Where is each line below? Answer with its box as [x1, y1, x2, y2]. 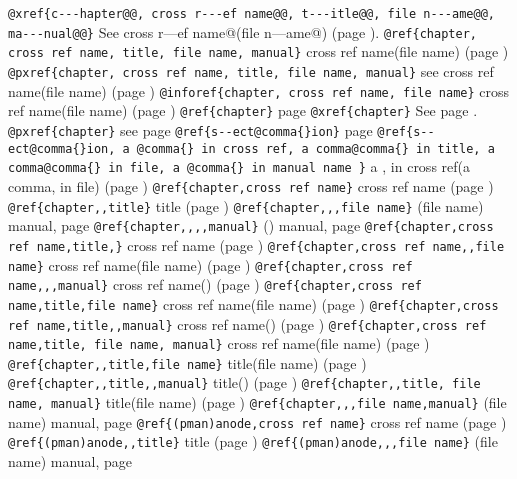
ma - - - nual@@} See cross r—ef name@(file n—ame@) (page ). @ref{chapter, [8, 21, 477, 42]
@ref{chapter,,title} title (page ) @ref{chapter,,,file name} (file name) [8, 195, 484, 216]
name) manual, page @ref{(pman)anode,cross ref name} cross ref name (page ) [8, 411, 507, 432]
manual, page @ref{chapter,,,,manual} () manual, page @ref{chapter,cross [8, 215, 494, 236]
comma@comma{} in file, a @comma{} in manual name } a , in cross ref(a [8, 156, 471, 177]
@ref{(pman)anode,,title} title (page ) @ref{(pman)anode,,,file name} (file [8, 431, 498, 452]
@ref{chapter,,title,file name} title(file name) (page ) [8, 352, 367, 373]
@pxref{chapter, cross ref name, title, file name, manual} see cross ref [8, 60, 494, 81]
